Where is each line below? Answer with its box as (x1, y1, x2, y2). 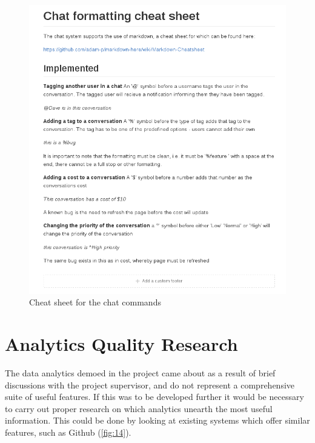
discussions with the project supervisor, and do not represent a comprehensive (5, 378, 295, 391)
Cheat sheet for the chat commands (29, 296, 161, 308)
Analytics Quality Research (5, 331, 238, 356)
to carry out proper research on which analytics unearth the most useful (5, 402, 273, 415)
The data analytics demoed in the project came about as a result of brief (5, 367, 276, 379)
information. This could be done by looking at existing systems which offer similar (5, 414, 310, 427)
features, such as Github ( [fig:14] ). (5, 426, 131, 439)
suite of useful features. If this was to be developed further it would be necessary (5, 390, 304, 403)
